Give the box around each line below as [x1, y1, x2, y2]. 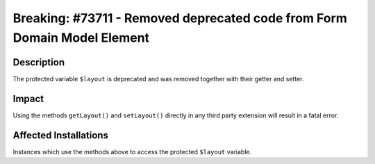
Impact [12, 92, 44, 104]
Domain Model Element [12, 30, 149, 45]
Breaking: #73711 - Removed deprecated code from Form [12, 10, 347, 26]
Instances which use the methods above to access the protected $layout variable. [12, 147, 252, 156]
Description [12, 56, 65, 68]
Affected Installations [12, 129, 109, 141]
